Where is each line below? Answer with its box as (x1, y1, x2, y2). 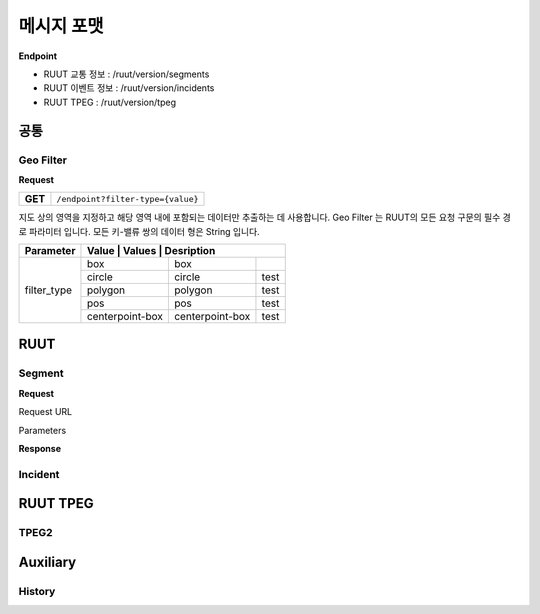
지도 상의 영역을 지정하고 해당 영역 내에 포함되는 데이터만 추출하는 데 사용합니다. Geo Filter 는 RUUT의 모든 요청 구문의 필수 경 (18, 211, 512, 224)
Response (18, 442, 62, 454)
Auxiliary (18, 553, 77, 570)
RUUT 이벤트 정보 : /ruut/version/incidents (43, 82, 215, 94)
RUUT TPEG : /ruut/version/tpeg (43, 96, 177, 108)
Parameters (18, 424, 67, 436)
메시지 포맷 (18, 15, 104, 37)
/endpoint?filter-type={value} (56, 193, 199, 204)
